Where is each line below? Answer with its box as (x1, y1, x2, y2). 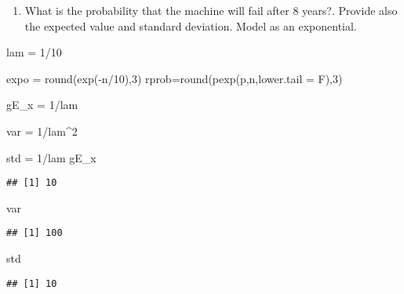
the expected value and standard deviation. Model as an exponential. (24, 17, 357, 34)
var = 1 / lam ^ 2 (6, 122, 78, 139)
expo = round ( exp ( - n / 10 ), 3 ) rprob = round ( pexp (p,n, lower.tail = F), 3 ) (6, 70, 343, 86)
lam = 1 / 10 (6, 44, 62, 60)
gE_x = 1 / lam (6, 96, 78, 113)
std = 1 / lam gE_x (6, 149, 96, 165)
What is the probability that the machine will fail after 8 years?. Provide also (24, 2, 398, 18)
